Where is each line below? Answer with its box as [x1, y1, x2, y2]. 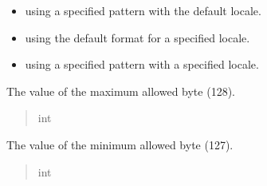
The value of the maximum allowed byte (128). [6, 82, 235, 99]
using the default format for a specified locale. [25, 29, 250, 46]
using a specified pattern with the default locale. [25, 2, 261, 18]
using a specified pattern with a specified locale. [25, 56, 259, 73]
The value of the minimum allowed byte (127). [6, 136, 234, 152]
